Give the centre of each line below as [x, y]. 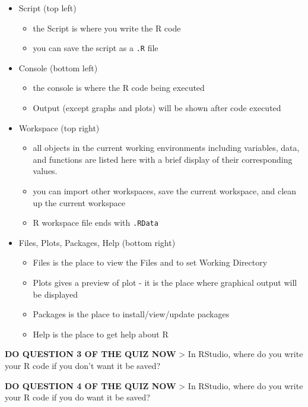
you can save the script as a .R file [96, 48]
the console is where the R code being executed [119, 88]
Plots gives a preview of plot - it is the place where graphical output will [165, 283]
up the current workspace [79, 202]
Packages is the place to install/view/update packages [131, 314]
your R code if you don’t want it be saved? [83, 365]
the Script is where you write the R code [107, 28]
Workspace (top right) [59, 127]
